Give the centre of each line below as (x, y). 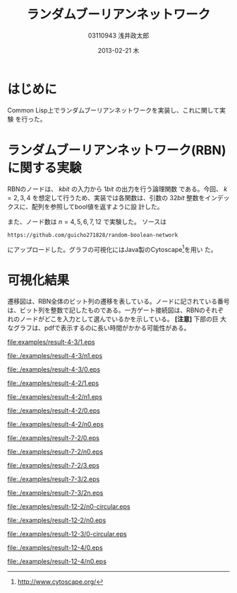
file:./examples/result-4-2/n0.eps (56, 425)
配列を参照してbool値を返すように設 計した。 (97, 207)
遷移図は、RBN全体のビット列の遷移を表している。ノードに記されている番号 (119, 301)
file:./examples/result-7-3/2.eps (54, 479)
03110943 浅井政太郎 (119, 35)
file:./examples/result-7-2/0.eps (54, 438)
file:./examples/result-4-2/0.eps (54, 410)
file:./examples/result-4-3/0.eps (54, 369)
